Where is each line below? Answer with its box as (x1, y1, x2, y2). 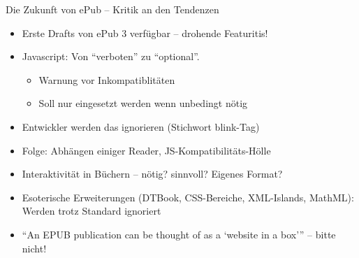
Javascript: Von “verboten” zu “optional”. (22, 49, 200, 64)
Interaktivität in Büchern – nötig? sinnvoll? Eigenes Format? (22, 166, 283, 181)
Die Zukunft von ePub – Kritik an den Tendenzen (6, 2, 219, 16)
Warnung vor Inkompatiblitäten (38, 72, 175, 87)
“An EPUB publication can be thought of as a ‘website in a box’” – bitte (22, 227, 336, 241)
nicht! (22, 241, 47, 255)
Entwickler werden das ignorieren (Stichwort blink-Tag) (22, 119, 260, 134)
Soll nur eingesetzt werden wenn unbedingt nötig (38, 96, 248, 110)
